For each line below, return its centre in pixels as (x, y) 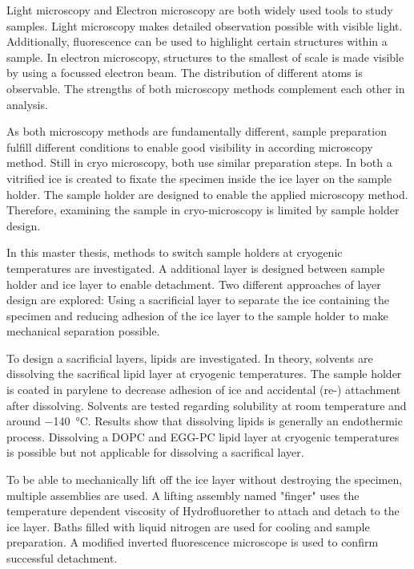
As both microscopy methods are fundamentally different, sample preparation (197, 131)
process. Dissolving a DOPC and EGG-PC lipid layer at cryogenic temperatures (203, 436)
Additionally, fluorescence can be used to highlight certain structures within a (197, 41)
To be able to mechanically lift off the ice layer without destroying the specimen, (205, 480)
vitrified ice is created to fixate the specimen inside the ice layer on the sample (199, 178)
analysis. (27, 104)
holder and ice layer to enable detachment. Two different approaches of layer (194, 284)
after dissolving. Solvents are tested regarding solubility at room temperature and (207, 405)
